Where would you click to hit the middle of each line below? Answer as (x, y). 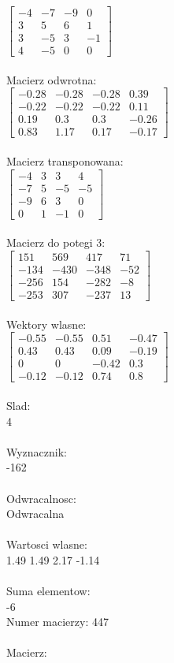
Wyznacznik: (37, 451)
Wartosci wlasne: (47, 544)
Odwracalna (35, 514)
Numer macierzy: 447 (57, 622)
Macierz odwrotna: (52, 79)
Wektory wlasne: (46, 324)
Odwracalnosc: (41, 498)
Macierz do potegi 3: (56, 242)
